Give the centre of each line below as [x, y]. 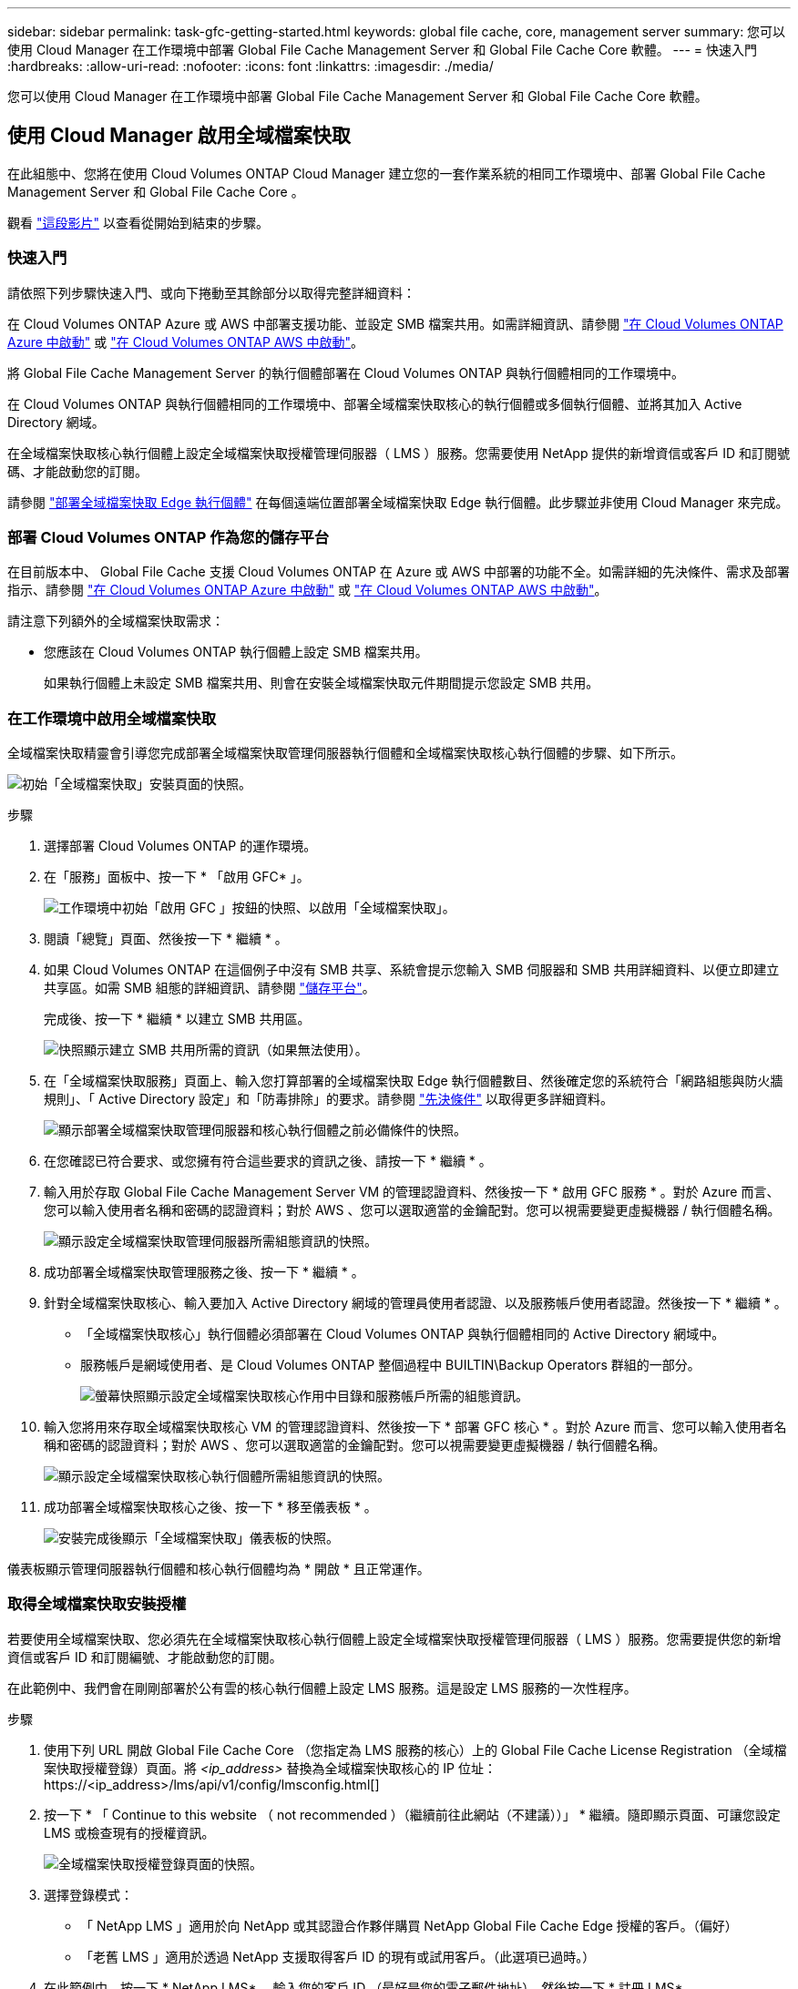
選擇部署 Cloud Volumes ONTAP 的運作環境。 [180, 846]
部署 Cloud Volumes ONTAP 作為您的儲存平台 [169, 537]
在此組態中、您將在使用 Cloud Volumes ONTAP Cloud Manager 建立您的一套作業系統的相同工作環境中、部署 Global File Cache [387, 173]
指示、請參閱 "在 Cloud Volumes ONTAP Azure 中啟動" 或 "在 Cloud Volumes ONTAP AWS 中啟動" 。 [307, 590]
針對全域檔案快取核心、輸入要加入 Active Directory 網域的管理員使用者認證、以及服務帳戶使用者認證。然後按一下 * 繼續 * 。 [415, 1303]
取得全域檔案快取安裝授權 [97, 1604]
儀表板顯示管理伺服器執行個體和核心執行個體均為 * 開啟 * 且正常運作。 [219, 1569]
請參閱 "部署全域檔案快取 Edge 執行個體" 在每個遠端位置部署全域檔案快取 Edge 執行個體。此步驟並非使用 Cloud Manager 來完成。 [398, 502]
